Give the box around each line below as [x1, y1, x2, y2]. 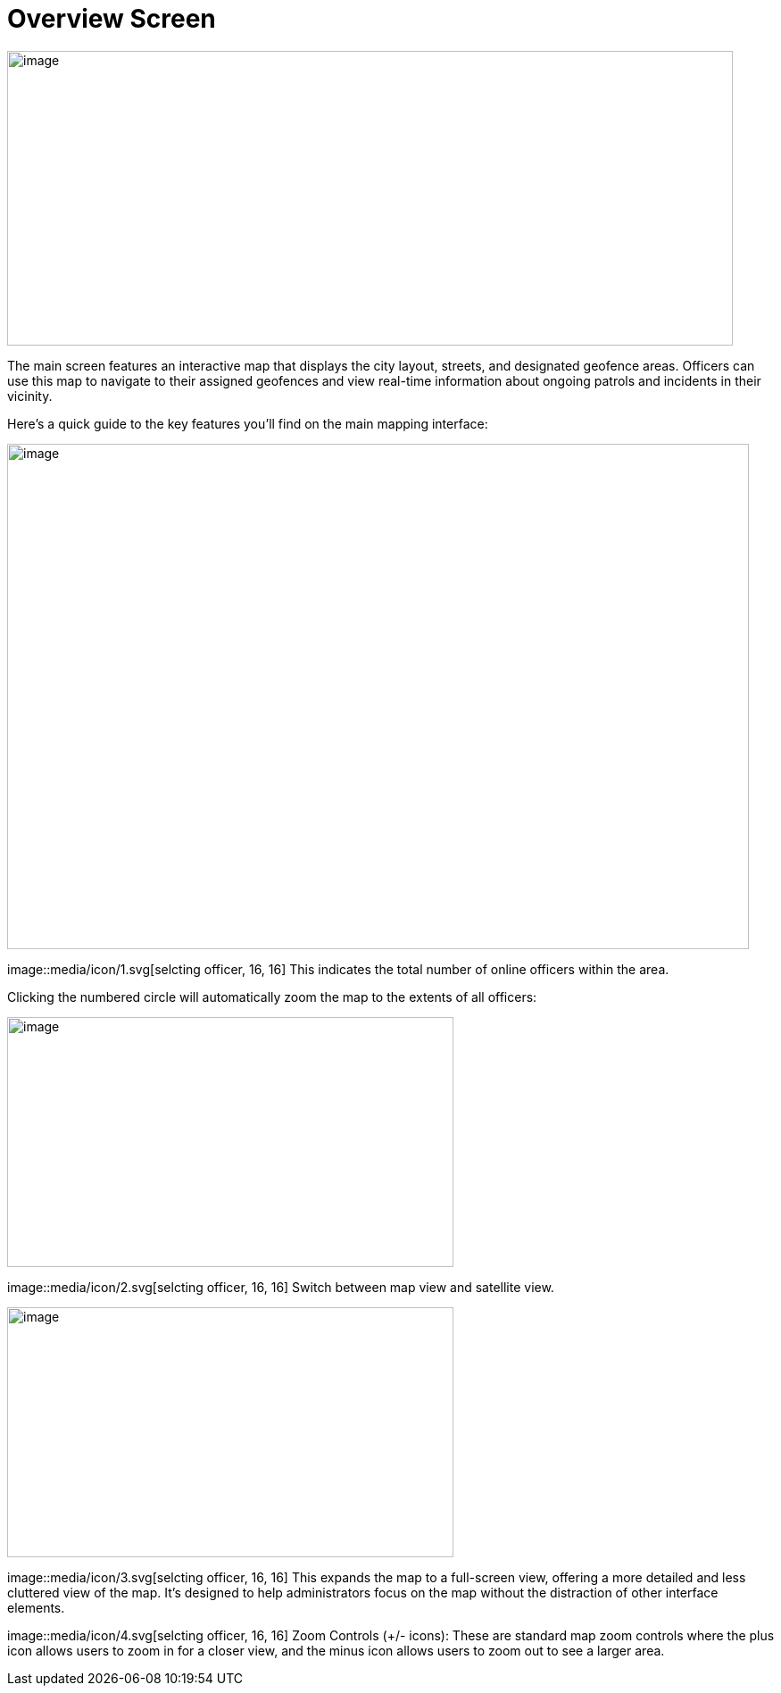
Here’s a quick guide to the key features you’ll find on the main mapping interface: [7, 415, 488, 431]
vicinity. [7, 388, 53, 404]
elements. [7, 1599, 65, 1615]
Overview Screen [7, 4, 216, 34]
